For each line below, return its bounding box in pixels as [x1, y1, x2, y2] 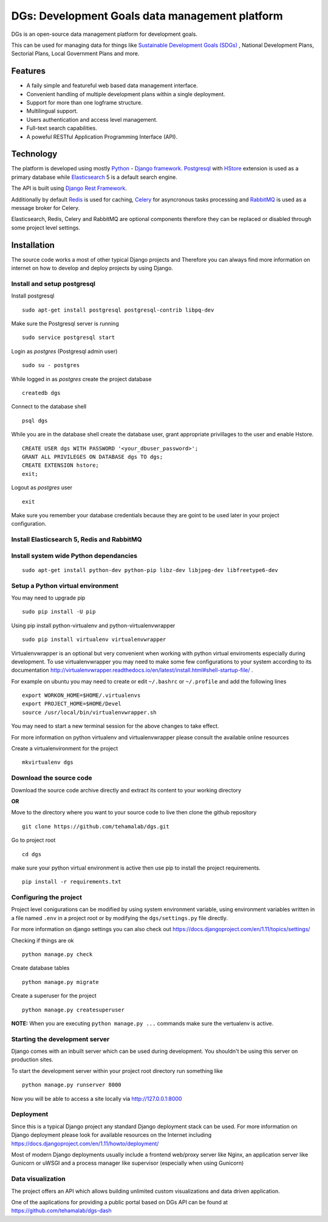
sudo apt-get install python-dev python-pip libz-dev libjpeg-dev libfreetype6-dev [22, 567, 279, 573]
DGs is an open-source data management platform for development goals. [11, 30, 197, 38]
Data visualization [11, 1175, 66, 1183]
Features [11, 66, 46, 76]
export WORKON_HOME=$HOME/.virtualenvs [22, 692, 141, 699]
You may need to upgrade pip [11, 594, 86, 601]
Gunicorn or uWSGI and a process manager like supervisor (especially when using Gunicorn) [11, 1159, 244, 1167]
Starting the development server [11, 1035, 110, 1043]
